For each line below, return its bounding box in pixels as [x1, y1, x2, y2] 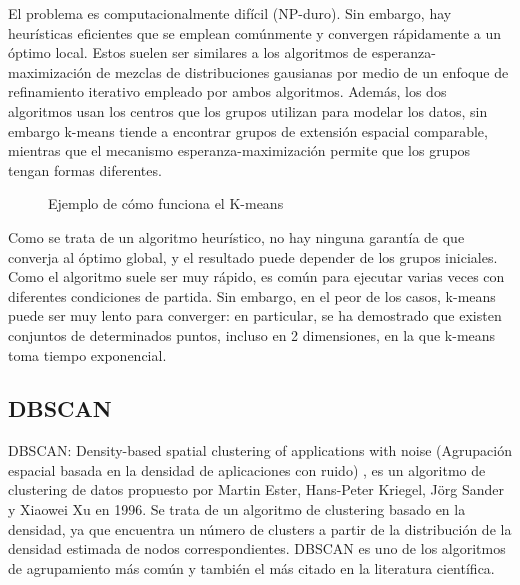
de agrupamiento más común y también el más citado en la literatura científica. [8, 557, 495, 578]
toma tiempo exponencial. [8, 344, 167, 365]
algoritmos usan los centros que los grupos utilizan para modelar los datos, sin [8, 100, 488, 121]
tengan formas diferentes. [8, 159, 162, 180]
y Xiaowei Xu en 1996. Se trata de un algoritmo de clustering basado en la [8, 499, 466, 520]
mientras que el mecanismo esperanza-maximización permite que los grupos [8, 140, 471, 161]
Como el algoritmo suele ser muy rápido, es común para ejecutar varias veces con [8, 266, 505, 287]
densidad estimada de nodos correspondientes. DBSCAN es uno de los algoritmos [8, 538, 506, 559]
